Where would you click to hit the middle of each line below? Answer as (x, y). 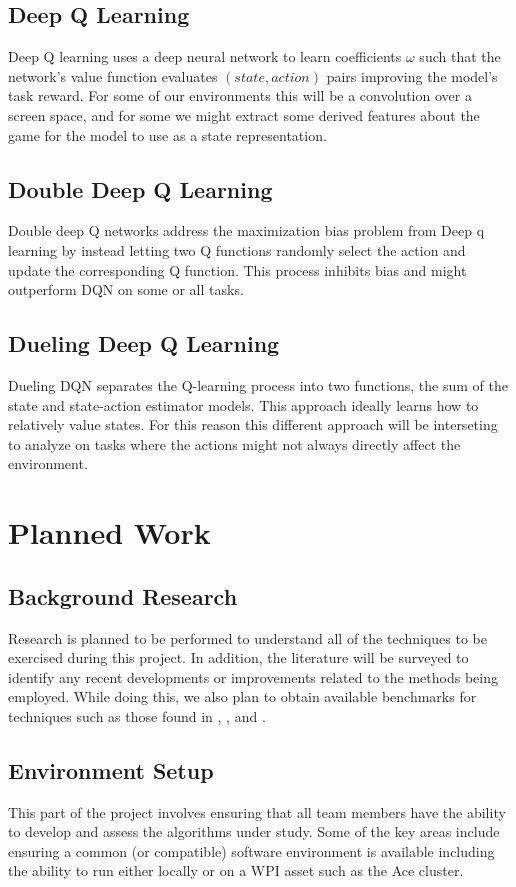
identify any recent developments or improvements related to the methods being (253, 676)
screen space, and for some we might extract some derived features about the (244, 114)
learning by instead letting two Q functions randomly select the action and (237, 249)
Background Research (123, 595)
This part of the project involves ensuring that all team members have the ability (257, 811)
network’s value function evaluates (113, 75)
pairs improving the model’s (412, 75)
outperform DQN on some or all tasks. (126, 289)
